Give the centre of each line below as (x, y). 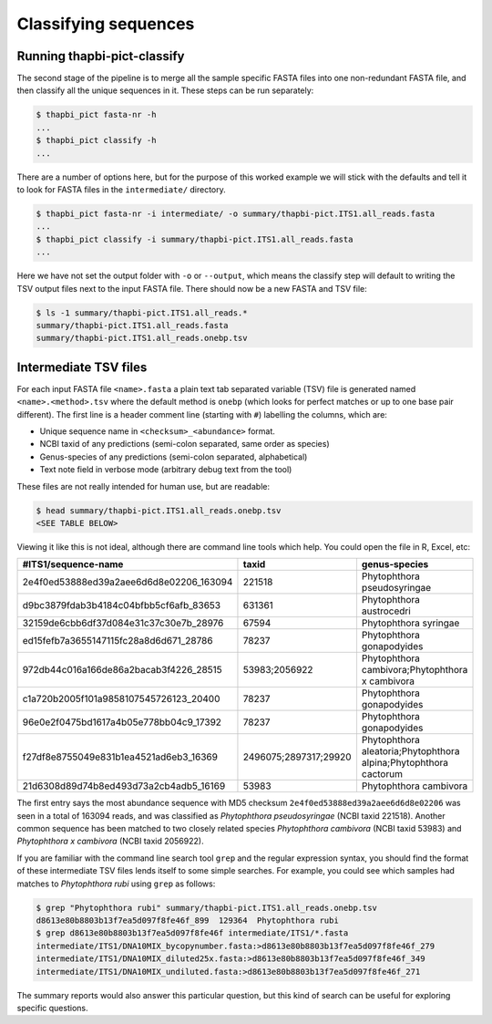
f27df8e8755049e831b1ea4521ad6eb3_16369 (120, 757)
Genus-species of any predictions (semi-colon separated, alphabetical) (174, 457)
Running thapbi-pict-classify (101, 56)
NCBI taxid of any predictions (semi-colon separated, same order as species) (184, 444)
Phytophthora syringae (410, 623)
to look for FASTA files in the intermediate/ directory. (122, 189)
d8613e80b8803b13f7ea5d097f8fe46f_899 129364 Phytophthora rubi (187, 920)
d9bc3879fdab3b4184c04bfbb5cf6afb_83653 (122, 605)
